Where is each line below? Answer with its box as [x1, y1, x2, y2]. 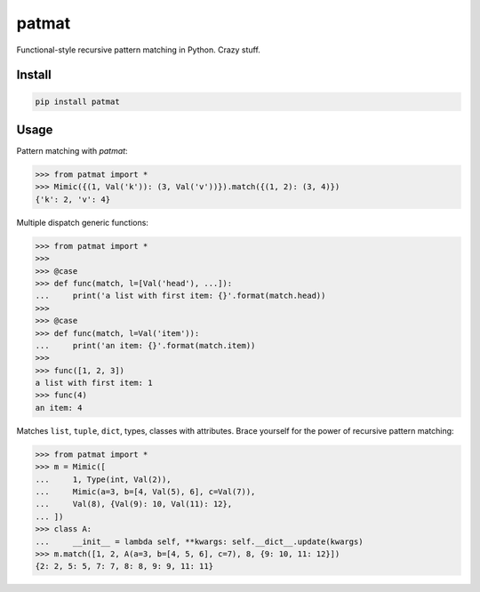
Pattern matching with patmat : [16, 146, 128, 156]
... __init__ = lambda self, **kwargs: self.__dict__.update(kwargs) [35, 536, 364, 547]
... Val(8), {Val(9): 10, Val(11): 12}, [35, 499, 233, 509]
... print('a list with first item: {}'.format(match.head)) [35, 291, 326, 301]
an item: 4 [35, 403, 83, 412]
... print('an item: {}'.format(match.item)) [35, 340, 256, 350]
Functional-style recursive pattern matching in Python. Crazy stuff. [16, 44, 261, 55]
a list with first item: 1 [35, 378, 153, 388]
